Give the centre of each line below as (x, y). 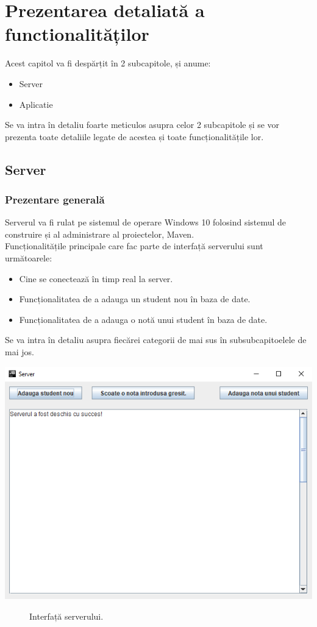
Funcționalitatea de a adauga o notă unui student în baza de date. (143, 319)
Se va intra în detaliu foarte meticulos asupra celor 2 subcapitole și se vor (142, 125)
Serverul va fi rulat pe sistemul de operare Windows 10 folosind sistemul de (146, 222)
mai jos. (20, 352)
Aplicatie (36, 104)
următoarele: (29, 258)
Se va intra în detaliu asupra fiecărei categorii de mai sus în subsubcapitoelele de (156, 340)
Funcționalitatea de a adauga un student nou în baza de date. (135, 299)
